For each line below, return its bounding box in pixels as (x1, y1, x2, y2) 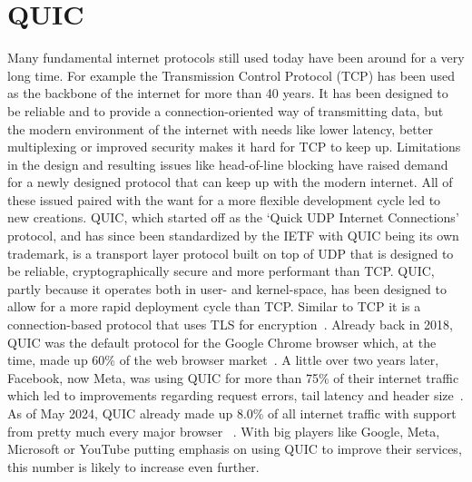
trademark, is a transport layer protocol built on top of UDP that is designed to (7, 243, 454, 262)
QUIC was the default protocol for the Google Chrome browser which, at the (7, 332, 437, 351)
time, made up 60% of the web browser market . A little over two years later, (7, 350, 439, 369)
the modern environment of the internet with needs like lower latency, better (7, 119, 433, 138)
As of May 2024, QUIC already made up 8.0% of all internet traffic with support (7, 404, 457, 422)
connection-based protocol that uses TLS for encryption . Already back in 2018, (7, 315, 454, 334)
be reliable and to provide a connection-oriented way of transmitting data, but (7, 101, 444, 120)
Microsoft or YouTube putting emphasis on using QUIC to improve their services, (7, 439, 462, 458)
